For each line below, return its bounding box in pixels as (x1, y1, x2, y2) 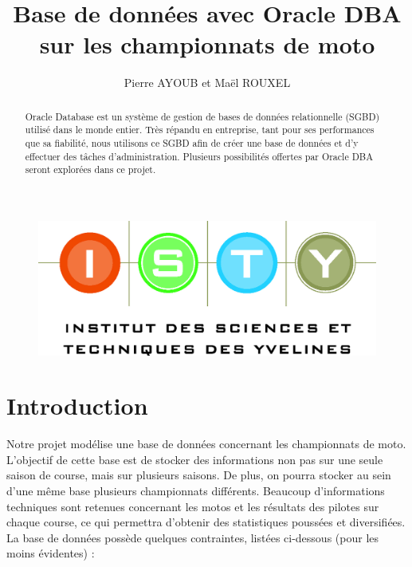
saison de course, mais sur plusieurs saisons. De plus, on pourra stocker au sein (6, 467, 391, 483)
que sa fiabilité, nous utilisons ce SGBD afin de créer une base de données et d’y (25, 136, 359, 150)
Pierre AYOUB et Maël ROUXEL (124, 74, 291, 91)
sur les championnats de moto (39, 28, 375, 61)
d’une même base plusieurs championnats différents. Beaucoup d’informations (6, 482, 385, 498)
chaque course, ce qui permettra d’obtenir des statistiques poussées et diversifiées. (6, 514, 406, 530)
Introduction (6, 389, 148, 422)
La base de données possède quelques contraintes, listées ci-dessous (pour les (6, 529, 379, 545)
